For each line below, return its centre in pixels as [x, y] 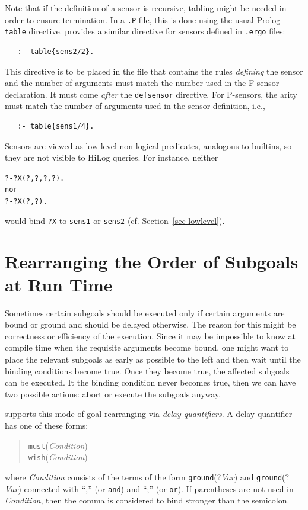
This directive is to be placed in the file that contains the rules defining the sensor [154, 71]
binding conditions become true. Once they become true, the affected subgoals [147, 371]
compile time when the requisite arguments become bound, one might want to [147, 347]
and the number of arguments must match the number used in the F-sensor [142, 83]
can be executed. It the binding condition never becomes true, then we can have [150, 382]
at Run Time [59, 284]
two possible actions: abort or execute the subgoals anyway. [113, 394]
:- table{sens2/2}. [56, 51]
